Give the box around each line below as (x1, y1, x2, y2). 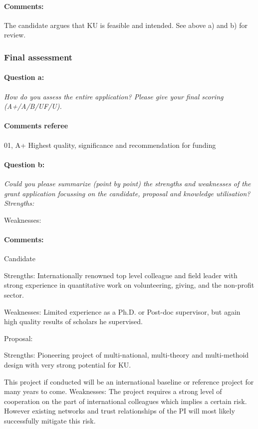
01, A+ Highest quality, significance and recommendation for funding (4, 139, 216, 150)
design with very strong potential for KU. (4, 359, 131, 370)
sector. (4, 289, 24, 300)
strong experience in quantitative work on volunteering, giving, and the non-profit (4, 280, 255, 290)
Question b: (4, 159, 45, 169)
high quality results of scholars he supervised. (4, 316, 143, 327)
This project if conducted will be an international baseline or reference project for (4, 376, 254, 387)
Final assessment (4, 50, 73, 63)
